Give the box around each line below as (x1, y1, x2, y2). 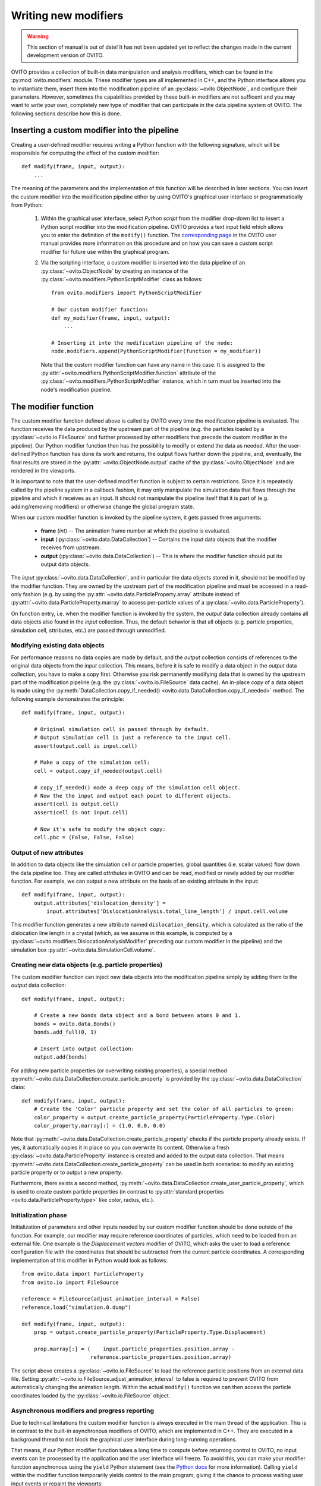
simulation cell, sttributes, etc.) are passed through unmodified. (11, 626, 166, 634)
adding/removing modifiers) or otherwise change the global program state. (11, 503, 194, 510)
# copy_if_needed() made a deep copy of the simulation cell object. (33, 784, 241, 791)
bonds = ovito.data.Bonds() (33, 1020, 116, 1027)
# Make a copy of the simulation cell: (33, 759, 150, 766)
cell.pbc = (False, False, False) (33, 834, 135, 840)
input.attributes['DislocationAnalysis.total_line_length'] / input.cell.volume (46, 908, 288, 915)
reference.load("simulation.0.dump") (21, 1304, 132, 1311)
